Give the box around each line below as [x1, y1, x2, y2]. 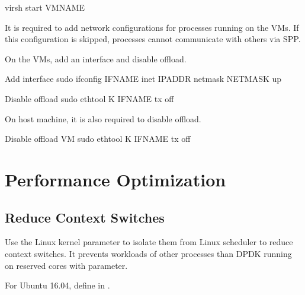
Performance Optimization [5, 167, 226, 191]
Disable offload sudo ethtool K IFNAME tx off [5, 92, 174, 104]
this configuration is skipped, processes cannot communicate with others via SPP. [5, 33, 301, 45]
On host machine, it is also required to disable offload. [5, 112, 201, 125]
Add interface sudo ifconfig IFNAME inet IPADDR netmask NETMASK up [5, 72, 282, 85]
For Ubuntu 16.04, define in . [5, 279, 110, 291]
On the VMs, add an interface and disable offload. [5, 52, 187, 65]
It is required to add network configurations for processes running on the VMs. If [5, 21, 299, 33]
